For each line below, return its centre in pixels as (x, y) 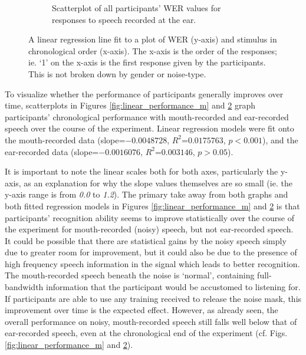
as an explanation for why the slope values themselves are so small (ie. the (158, 183)
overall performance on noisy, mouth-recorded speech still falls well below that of (151, 321)
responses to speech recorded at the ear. (124, 19)
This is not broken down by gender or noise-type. (117, 73)
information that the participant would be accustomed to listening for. (173, 287)
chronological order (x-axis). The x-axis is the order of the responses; (153, 50)
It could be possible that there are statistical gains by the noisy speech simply (146, 240)
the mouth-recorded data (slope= (65, 139)
